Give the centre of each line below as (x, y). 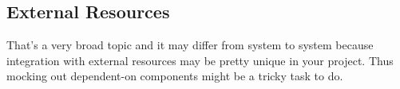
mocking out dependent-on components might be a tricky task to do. (175, 76)
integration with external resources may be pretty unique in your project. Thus (200, 60)
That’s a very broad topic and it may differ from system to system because (190, 45)
